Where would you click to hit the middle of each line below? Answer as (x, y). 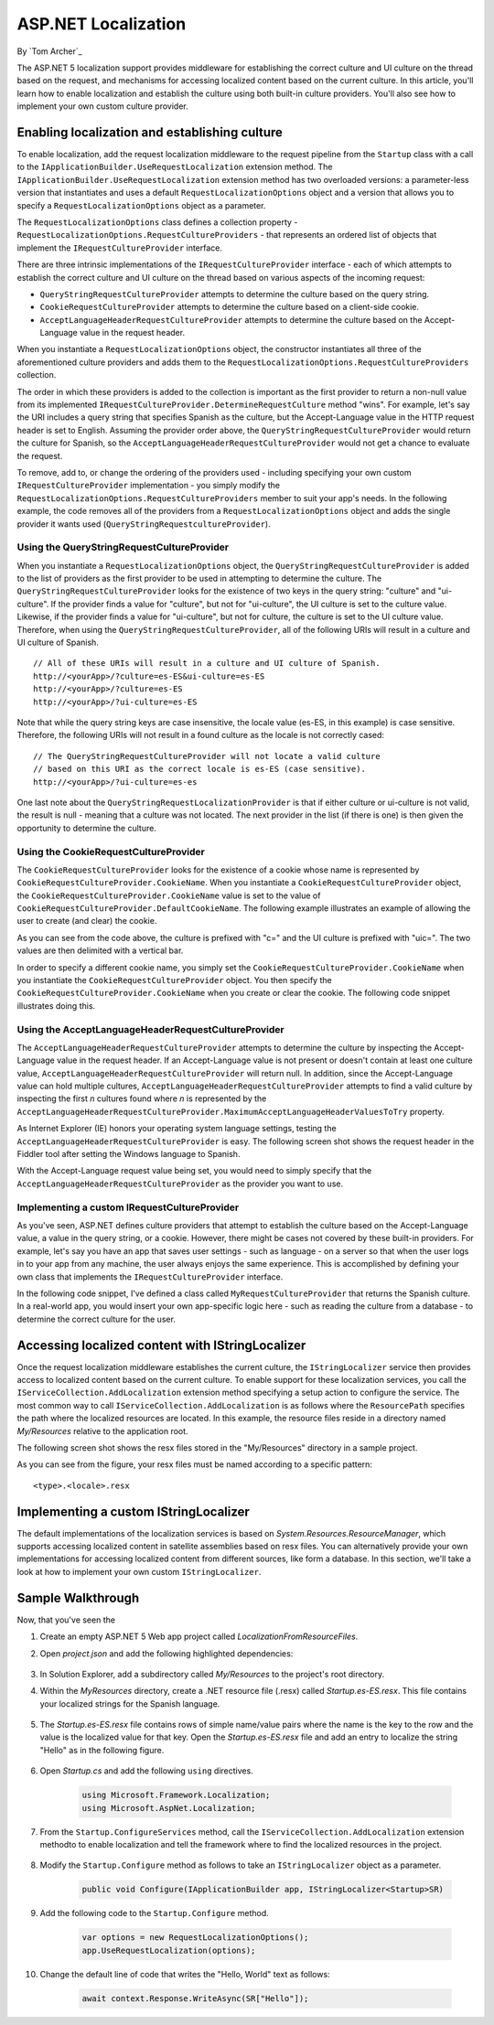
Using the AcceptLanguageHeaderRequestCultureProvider (151, 1029)
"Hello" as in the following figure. (102, 1750)
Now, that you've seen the (66, 1620)
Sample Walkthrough (78, 1597)
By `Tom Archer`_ (49, 51)
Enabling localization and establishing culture (150, 132)
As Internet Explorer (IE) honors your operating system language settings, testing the (177, 1129)
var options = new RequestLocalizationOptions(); (195, 1938)
